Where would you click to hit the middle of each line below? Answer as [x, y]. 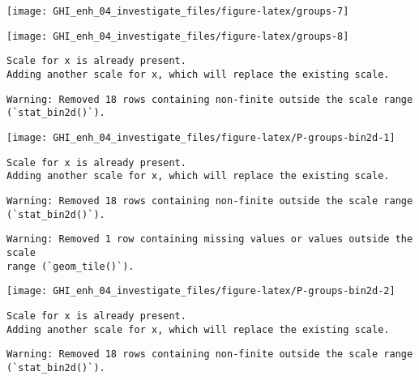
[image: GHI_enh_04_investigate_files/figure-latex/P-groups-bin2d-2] [201, 291]
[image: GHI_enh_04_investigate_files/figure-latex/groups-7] [178, 11]
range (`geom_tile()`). [71, 266]
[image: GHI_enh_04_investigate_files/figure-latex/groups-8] [178, 36]
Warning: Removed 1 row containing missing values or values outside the [210, 239]
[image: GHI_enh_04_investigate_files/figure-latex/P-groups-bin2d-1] [201, 137]
